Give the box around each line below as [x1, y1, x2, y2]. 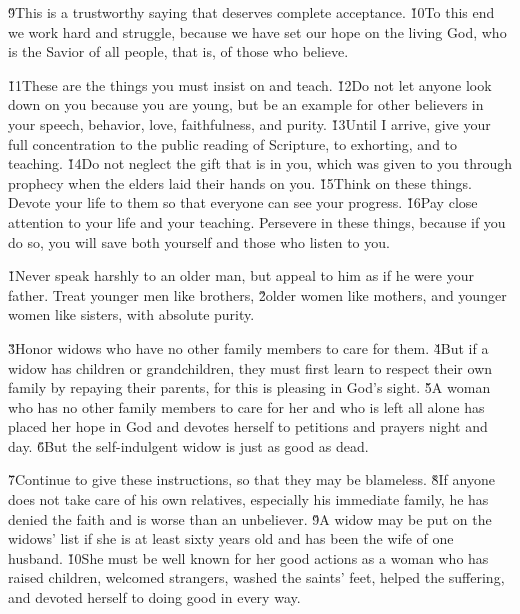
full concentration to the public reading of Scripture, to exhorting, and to [8, 133, 458, 154]
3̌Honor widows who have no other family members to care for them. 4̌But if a [8, 337, 489, 358]
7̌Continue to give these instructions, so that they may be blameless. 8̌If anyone [8, 469, 495, 490]
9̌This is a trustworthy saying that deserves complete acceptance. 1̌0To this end [8, 2, 495, 22]
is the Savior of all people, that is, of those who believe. [8, 41, 349, 62]
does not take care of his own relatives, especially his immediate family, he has [8, 489, 489, 510]
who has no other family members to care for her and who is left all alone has [8, 396, 485, 417]
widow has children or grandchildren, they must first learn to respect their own [8, 357, 493, 378]
